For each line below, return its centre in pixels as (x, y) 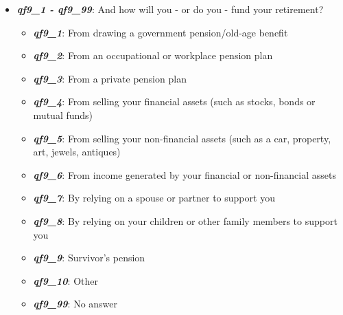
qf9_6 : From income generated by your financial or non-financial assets (185, 174)
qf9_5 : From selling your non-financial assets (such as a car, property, (182, 138)
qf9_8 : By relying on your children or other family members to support (185, 220)
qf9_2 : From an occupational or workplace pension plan (153, 55)
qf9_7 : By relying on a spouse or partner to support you (154, 198)
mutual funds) (63, 115)
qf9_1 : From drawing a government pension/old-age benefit (161, 32)
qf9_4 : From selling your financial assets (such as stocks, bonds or (174, 101)
